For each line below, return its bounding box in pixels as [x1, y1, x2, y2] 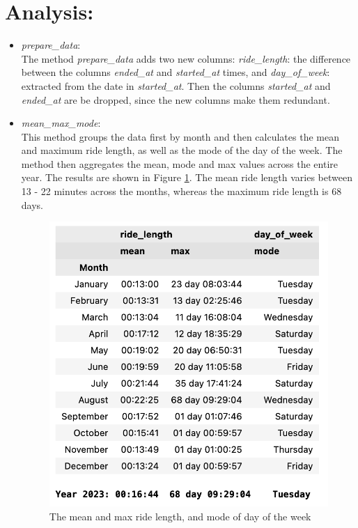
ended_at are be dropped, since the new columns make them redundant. [21, 92, 330, 107]
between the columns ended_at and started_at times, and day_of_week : [21, 65, 330, 79]
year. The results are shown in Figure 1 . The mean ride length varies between [21, 170, 352, 185]
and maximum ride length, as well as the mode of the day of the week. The [21, 143, 343, 157]
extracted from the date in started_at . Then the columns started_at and [21, 78, 331, 93]
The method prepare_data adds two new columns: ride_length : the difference [21, 51, 351, 65]
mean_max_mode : [21, 116, 101, 130]
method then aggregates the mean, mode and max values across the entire [21, 156, 338, 171]
